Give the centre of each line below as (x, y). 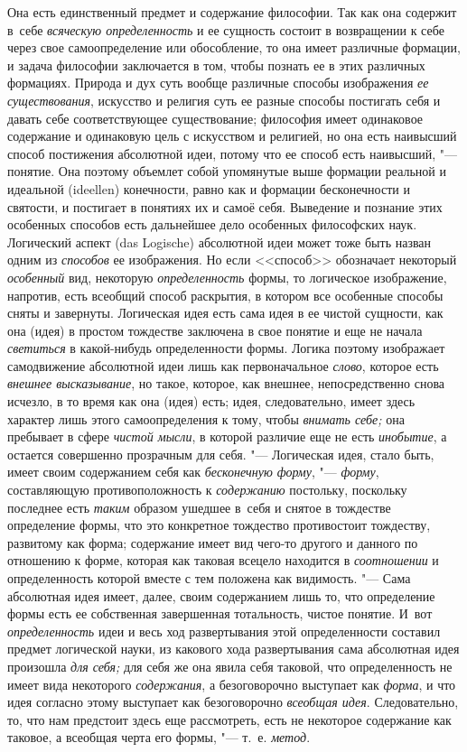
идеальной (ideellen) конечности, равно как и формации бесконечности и (209, 188)
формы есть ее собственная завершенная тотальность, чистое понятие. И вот (220, 613)
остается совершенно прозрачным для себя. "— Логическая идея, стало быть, (221, 454)
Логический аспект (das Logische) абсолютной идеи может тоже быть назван (219, 241)
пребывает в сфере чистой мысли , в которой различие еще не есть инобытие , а (227, 436)
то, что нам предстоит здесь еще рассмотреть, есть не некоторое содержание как (229, 719)
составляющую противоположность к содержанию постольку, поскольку (207, 490)
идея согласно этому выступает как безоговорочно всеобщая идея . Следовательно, (233, 702)
